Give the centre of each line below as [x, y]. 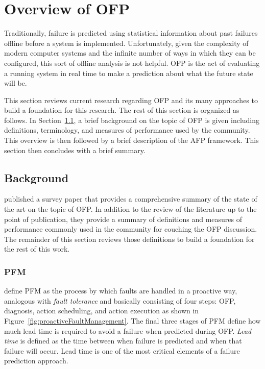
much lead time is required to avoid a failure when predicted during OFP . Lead [128, 330]
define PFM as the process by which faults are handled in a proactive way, [121, 291]
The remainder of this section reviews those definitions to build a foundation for [129, 239]
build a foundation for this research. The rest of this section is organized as [122, 110]
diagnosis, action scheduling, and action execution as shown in [102, 311]
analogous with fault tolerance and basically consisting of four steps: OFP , [120, 300]
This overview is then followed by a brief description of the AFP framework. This [131, 140]
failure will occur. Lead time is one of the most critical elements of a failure [122, 350]
